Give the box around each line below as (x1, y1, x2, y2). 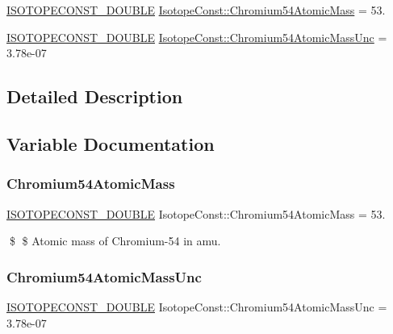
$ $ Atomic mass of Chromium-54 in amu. (9, 232, 221, 249)
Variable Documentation (6, 131, 215, 156)
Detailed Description (6, 84, 183, 109)
